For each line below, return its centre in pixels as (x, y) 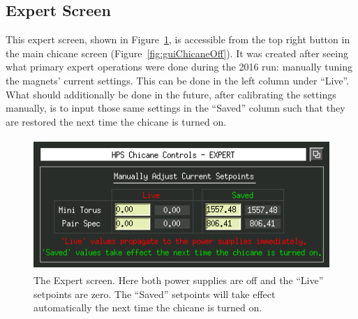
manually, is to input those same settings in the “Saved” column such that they (176, 108)
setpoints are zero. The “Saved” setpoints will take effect (155, 294)
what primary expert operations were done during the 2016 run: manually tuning (179, 67)
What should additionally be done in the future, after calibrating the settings (171, 94)
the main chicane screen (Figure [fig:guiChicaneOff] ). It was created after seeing (177, 53)
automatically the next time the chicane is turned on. (148, 307)
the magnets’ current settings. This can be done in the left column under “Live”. (178, 80)
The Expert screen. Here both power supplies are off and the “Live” (179, 280)
